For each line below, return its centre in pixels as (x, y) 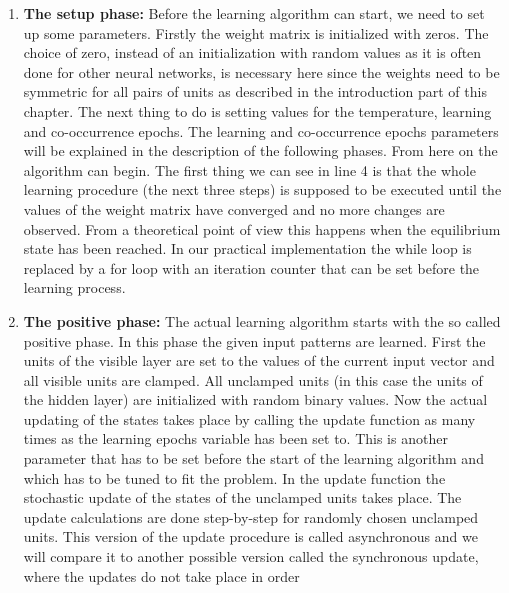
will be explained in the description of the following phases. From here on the (260, 150)
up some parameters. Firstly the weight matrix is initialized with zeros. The (256, 32)
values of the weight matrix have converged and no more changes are (234, 208)
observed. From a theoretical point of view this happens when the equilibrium (262, 228)
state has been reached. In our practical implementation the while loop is (247, 248)
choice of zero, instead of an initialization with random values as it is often (252, 52)
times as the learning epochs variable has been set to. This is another (235, 438)
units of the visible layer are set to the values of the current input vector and (259, 360)
